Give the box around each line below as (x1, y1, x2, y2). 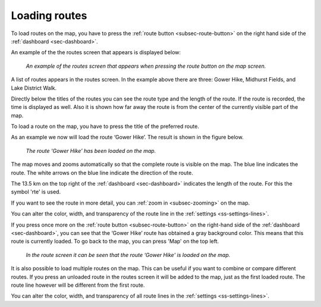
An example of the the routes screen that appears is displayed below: (11, 49, 181, 56)
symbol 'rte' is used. (11, 188, 61, 196)
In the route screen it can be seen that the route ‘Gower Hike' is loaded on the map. (26, 251, 231, 258)
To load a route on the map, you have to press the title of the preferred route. (11, 123, 199, 130)
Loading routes (11, 9, 87, 22)
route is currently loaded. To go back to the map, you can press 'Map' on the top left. (11, 238, 219, 245)
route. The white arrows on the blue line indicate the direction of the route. (11, 169, 193, 176)
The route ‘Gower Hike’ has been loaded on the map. (26, 147, 156, 154)
